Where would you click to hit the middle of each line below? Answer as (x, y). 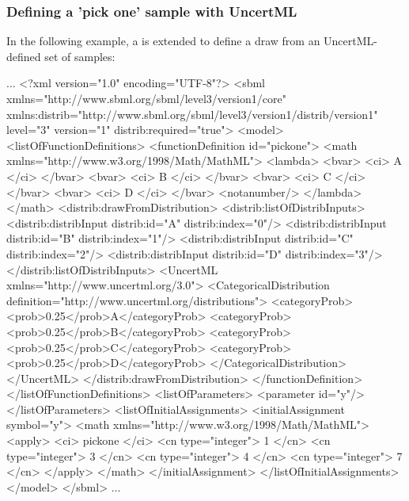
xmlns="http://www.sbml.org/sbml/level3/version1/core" (146, 98)
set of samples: (80, 56)
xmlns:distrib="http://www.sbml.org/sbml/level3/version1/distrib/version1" (192, 114)
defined (24, 56)
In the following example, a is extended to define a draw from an (163, 41)
